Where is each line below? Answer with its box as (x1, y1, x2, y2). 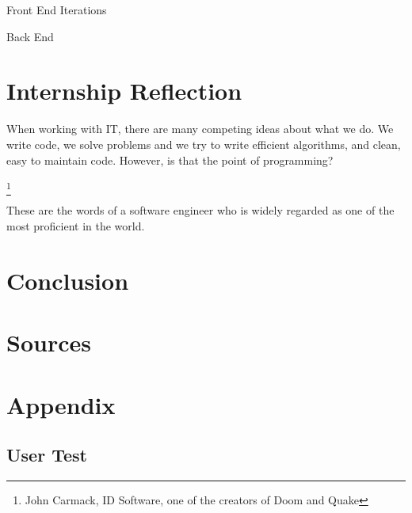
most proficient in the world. (6, 218, 145, 234)
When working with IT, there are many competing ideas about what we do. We (6, 120, 394, 137)
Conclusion (6, 264, 129, 296)
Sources (6, 326, 91, 359)
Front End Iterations (6, 2, 107, 17)
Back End (6, 28, 54, 44)
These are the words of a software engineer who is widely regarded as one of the (6, 202, 395, 218)
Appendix (6, 388, 116, 420)
